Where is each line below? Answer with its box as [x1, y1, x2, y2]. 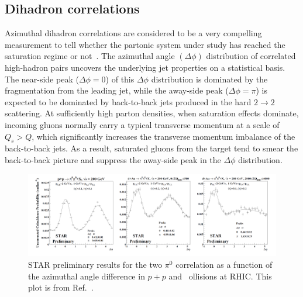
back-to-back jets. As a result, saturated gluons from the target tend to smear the [5, 142, 298, 154]
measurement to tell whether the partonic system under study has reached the [5, 38, 285, 50]
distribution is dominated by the [151, 72, 268, 85]
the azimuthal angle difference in [28, 270, 145, 282]
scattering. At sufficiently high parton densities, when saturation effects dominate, [5, 107, 299, 119]
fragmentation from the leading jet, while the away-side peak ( [5, 84, 229, 96]
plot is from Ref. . [28, 281, 94, 293]
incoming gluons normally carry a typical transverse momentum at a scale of [5, 118, 280, 130]
